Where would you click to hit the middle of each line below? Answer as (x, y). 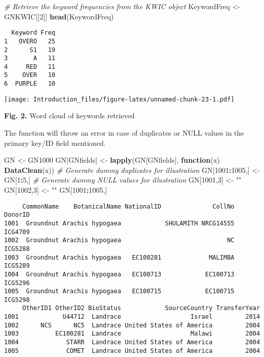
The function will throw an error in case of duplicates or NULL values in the (124, 133)
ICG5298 (17, 300)
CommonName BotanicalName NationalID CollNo (128, 206)
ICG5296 (17, 283)
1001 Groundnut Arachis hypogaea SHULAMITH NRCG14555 (119, 223)
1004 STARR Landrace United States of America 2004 (132, 342)
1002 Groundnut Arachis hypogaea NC (119, 240)
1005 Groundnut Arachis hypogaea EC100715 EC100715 (119, 291)
